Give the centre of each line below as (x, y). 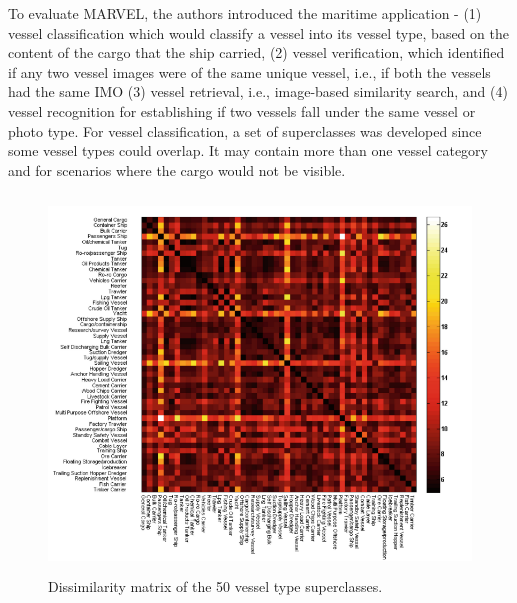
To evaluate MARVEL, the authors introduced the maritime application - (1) (245, 13)
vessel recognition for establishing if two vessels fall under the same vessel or (242, 110)
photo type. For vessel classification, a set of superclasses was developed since (245, 130)
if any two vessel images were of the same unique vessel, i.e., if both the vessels (249, 71)
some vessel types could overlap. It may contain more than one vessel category (248, 150)
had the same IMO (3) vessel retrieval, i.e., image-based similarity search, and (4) (258, 91)
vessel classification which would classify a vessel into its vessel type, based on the (258, 32)
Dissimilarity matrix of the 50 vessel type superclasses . (215, 585)
